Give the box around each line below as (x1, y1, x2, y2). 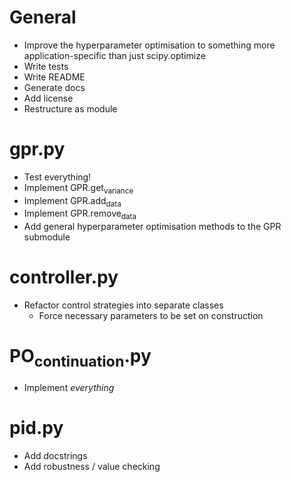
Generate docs (23, 81, 86, 93)
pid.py (9, 416, 64, 439)
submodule (23, 231, 71, 243)
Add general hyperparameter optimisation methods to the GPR (23, 221, 282, 233)
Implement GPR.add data (23, 194, 122, 209)
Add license (23, 92, 74, 104)
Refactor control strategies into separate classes (23, 299, 224, 311)
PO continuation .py (9, 345, 152, 371)
